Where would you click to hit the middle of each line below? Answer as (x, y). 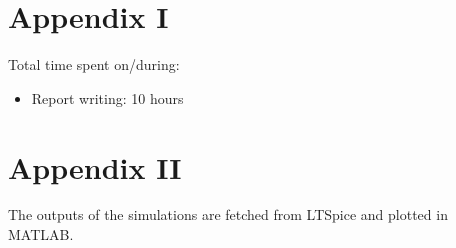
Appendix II (95, 166)
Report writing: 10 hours (107, 97)
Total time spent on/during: (94, 64)
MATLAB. (41, 234)
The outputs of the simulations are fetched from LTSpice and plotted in (228, 214)
